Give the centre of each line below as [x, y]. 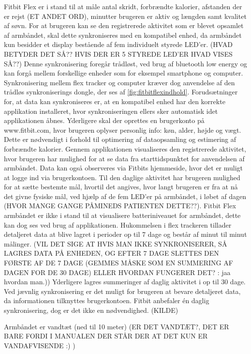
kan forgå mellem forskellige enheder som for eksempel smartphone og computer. [124, 73]
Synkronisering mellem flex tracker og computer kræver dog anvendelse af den [119, 82]
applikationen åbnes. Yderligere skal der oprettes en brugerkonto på [104, 120]
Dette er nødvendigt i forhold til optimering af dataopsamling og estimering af [120, 139]
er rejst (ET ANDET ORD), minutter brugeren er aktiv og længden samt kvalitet [125, 16]
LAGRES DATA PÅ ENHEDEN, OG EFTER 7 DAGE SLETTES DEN [111, 253]
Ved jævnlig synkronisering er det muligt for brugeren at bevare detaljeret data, [122, 291]
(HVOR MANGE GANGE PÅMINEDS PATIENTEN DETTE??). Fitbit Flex [120, 206]
